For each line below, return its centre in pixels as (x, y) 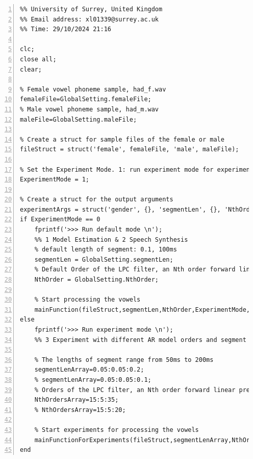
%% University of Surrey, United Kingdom (91, 9)
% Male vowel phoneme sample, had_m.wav (90, 109)
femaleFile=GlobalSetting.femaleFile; (86, 99)
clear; (31, 69)
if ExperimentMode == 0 (60, 220)
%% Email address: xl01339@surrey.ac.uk (90, 19)
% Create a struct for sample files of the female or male (122, 139)
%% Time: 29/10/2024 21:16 (66, 29)
